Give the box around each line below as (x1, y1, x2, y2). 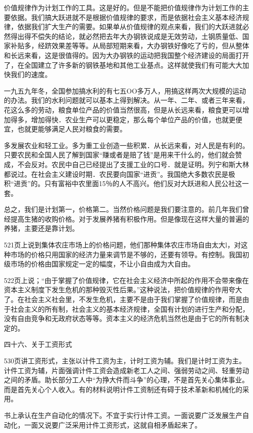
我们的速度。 (10, 69, 52, 79)
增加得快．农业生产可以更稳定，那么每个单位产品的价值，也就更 (31, 114, 235, 124)
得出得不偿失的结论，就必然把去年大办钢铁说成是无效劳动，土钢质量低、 (10, 31, 242, 41)
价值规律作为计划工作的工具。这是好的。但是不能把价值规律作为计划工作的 (4, 2, 242, 12)
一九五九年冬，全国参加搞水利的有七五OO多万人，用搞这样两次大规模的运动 (4, 85, 246, 95)
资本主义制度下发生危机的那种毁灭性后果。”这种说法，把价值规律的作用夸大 (4, 284, 242, 295)
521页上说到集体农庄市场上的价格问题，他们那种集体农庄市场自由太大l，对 (4, 240, 241, 250)
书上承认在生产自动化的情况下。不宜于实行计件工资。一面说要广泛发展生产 (4, 410, 242, 420)
